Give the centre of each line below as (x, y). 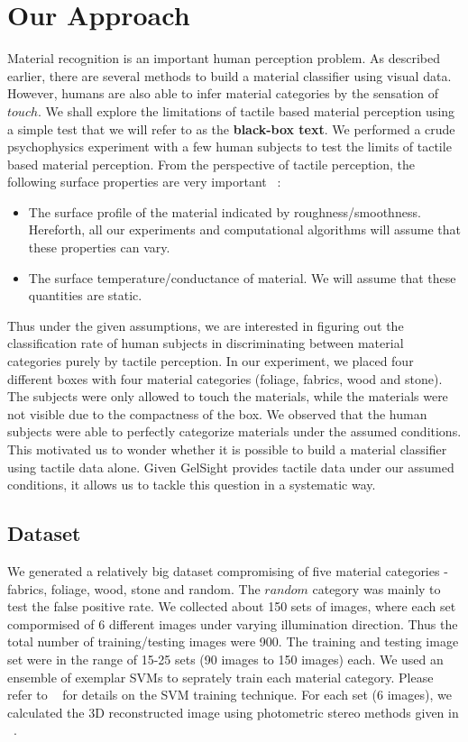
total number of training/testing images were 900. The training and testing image (233, 641)
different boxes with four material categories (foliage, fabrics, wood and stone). (225, 378)
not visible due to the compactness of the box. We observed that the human (217, 413)
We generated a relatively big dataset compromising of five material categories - (228, 570)
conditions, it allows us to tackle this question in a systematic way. (192, 485)
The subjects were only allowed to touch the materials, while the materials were (228, 396)
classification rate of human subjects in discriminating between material (206, 343)
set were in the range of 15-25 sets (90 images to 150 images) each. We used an (225, 659)
